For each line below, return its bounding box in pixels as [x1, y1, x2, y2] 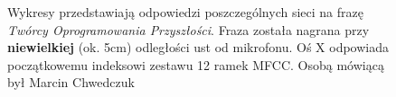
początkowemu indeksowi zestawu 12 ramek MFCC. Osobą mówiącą [7, 55, 384, 74]
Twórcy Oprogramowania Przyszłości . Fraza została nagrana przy [7, 20, 370, 39]
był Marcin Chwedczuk [7, 73, 135, 92]
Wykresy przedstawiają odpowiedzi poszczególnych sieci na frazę [7, 3, 363, 21]
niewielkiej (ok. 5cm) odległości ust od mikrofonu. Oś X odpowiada [7, 38, 389, 57]
